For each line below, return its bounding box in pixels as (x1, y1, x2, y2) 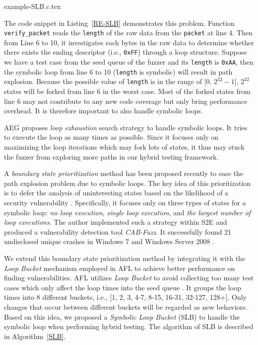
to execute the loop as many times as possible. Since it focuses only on (4, 132, 219, 142)
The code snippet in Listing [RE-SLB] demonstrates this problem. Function (4, 17, 235, 28)
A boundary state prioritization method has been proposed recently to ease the (4, 168, 243, 178)
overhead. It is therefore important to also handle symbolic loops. (4, 105, 203, 116)
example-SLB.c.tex (4, 1, 61, 11)
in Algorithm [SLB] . (4, 331, 66, 341)
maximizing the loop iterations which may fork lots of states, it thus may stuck (4, 142, 245, 152)
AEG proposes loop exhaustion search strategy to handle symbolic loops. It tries (4, 122, 248, 132)
